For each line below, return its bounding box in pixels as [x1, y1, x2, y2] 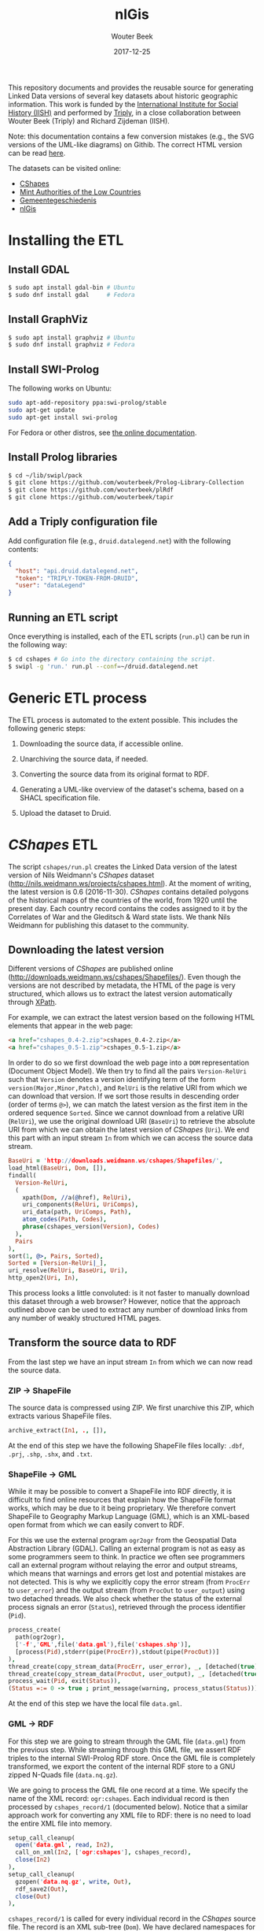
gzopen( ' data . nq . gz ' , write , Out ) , [15, 1877, 132, 1885]
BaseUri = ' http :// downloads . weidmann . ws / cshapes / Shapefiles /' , [8, 1157, 223, 1165]
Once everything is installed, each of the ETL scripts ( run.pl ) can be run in [8, 632, 250, 641]
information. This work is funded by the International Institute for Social [8, 99, 238, 109]
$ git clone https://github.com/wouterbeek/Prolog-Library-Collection [8, 479, 244, 487]
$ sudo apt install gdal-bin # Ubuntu [8, 284, 135, 291]
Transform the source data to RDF [8, 1336, 177, 1350]
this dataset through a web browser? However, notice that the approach [8, 1297, 241, 1306]
